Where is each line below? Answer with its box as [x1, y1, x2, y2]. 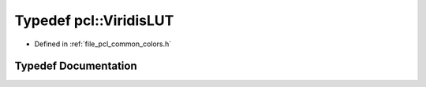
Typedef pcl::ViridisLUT [14, 12, 174, 29]
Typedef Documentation [14, 60, 137, 73]
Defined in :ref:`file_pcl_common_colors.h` [34, 39, 172, 49]
